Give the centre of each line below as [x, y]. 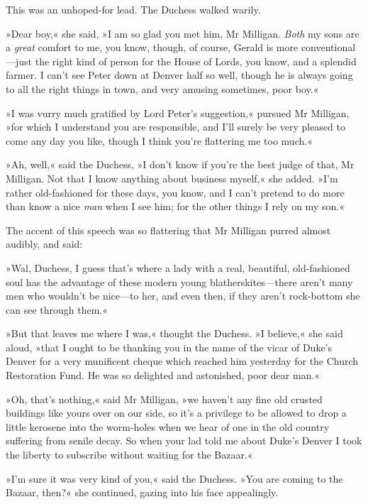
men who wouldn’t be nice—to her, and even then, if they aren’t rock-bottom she [183, 296]
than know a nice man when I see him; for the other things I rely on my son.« [175, 206]
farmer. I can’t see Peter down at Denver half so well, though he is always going [179, 75]
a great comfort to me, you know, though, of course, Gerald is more [152, 47]
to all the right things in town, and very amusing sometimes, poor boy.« [162, 88]
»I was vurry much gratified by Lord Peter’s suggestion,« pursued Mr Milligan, [178, 113]
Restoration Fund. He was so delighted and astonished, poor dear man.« [163, 375]
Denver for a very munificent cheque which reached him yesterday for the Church [182, 361]
